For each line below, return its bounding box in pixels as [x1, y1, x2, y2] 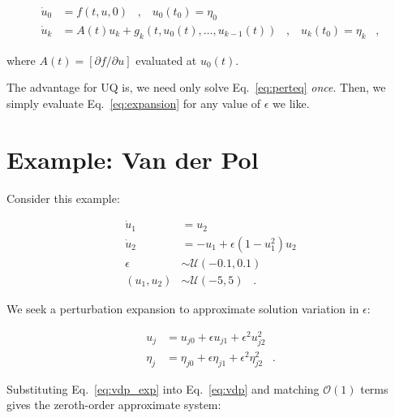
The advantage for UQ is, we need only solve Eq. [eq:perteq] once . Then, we [6, 79, 386, 96]
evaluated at [135, 51, 197, 68]
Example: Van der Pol [6, 142, 259, 175]
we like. [273, 94, 310, 111]
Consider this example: [6, 189, 120, 206]
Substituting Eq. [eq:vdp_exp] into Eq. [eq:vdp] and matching [6, 380, 320, 397]
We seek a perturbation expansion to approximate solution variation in [6, 299, 359, 317]
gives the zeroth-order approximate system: [6, 396, 221, 413]
